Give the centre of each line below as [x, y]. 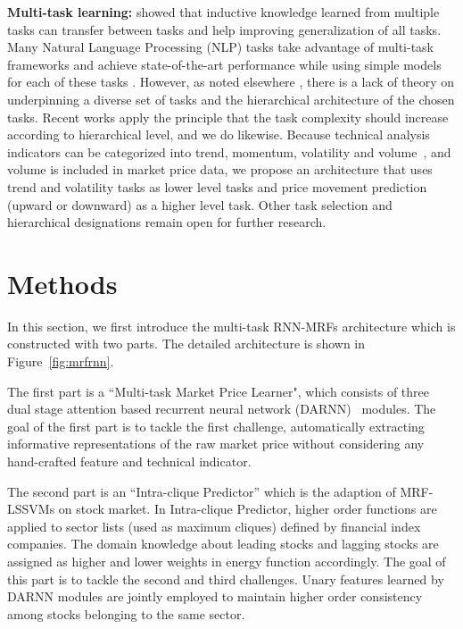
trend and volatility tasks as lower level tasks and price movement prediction [217, 186]
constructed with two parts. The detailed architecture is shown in [186, 344]
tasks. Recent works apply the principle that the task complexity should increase [228, 117]
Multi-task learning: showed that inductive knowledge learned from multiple [223, 12]
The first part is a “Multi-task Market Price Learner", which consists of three [219, 391]
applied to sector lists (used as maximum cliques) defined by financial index [214, 526]
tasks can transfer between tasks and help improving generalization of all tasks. [224, 29]
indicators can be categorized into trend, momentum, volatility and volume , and [229, 151]
